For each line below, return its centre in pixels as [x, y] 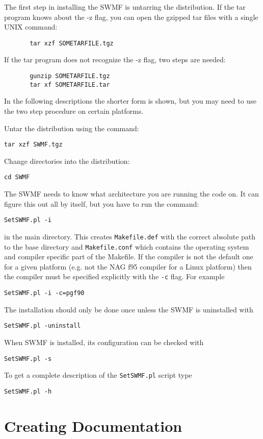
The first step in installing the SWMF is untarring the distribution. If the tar [125, 7]
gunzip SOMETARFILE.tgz [70, 76]
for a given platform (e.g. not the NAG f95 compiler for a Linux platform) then [128, 266]
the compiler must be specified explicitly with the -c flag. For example [114, 276]
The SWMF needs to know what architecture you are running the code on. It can [131, 194]
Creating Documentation [93, 425]
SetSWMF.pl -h [28, 391]
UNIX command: [31, 27]
